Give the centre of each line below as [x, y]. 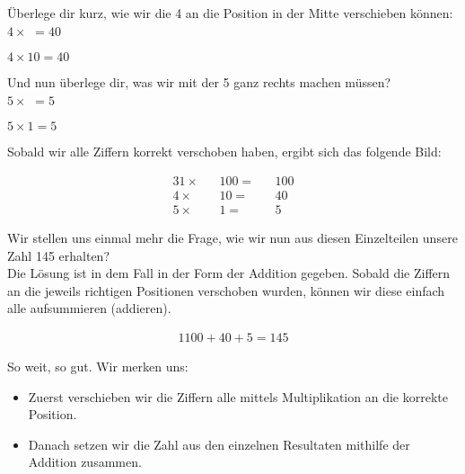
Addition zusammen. [85, 462]
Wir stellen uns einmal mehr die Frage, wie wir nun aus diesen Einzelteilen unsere [232, 238]
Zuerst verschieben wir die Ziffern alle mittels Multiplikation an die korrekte [238, 396]
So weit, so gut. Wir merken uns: [98, 367]
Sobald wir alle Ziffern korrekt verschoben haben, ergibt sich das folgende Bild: [224, 152]
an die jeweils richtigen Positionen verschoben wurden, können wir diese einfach [226, 290]
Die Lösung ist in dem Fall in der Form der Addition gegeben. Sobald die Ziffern [229, 273]
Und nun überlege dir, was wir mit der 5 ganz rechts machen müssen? [199, 82]
